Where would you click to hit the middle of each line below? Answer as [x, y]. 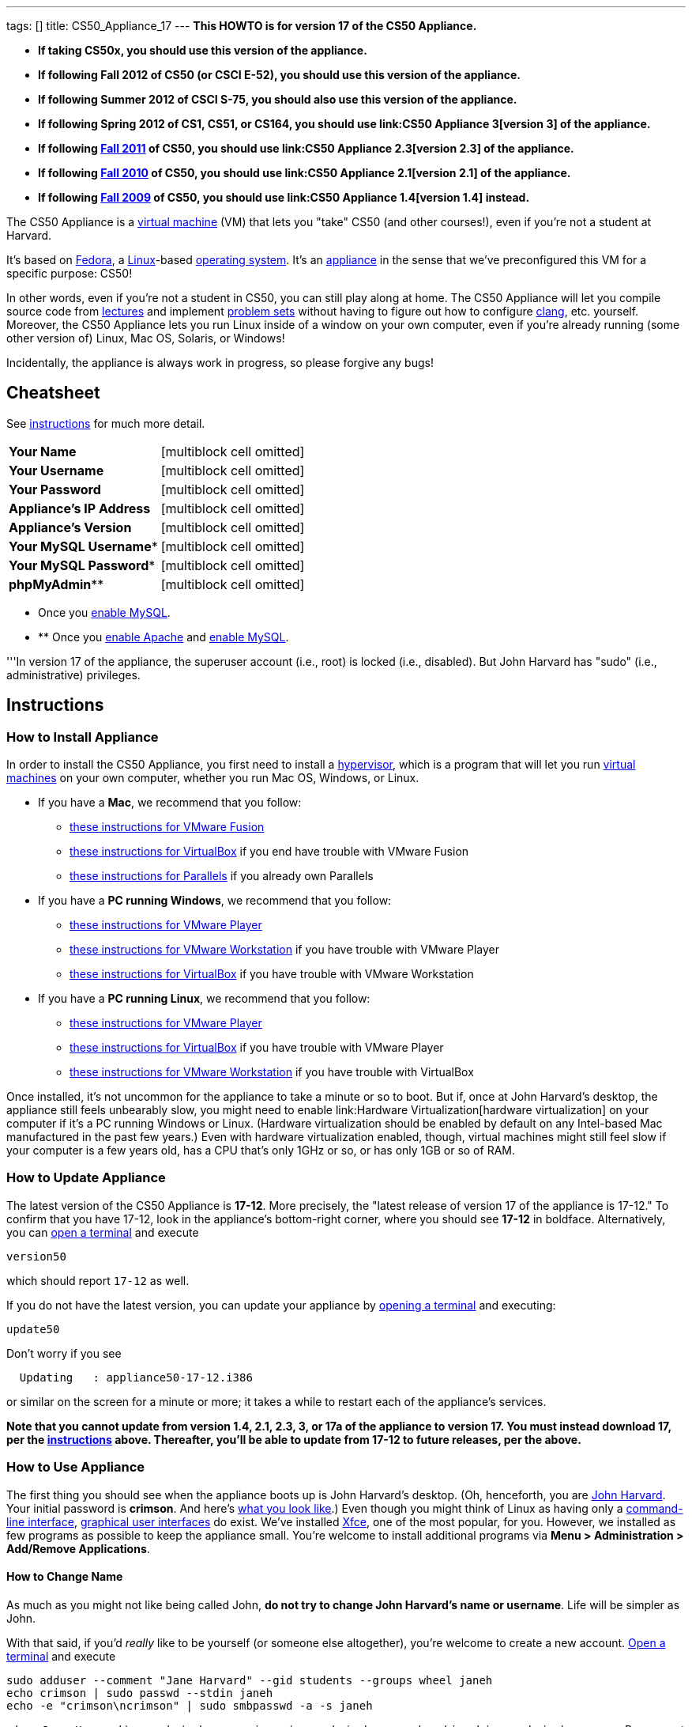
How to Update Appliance [86, 1178]
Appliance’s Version [70, 527]
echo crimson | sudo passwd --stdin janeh [140, 1693]
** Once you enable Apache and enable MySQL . [164, 637]
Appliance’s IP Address [80, 508]
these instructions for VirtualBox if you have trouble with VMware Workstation [272, 974]
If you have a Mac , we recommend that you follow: [170, 803]
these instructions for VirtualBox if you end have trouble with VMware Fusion [269, 852]
